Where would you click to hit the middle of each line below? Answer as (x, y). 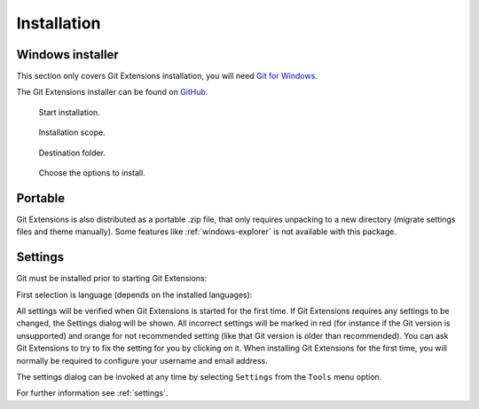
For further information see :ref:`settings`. (92, 393)
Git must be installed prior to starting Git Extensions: (112, 279)
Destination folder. (72, 153)
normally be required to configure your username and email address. (142, 360)
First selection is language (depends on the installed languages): (134, 295)
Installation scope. (72, 132)
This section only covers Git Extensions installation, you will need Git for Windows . (167, 76)
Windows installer (67, 55)
